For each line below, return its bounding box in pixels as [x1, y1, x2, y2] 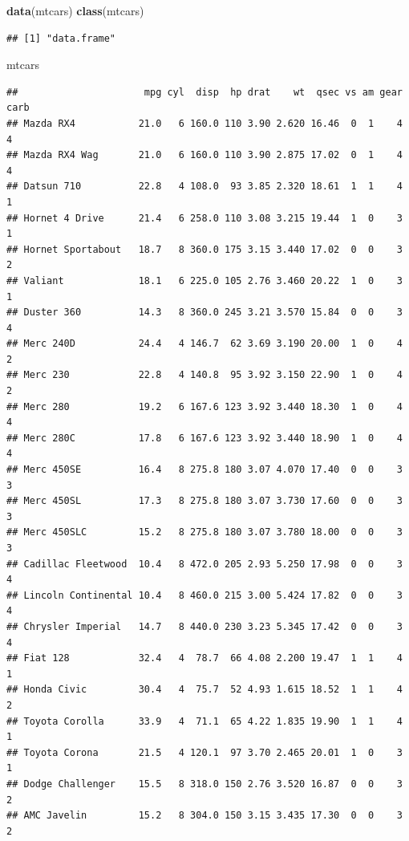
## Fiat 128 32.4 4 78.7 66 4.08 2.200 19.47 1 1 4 [6, 652, 403, 664]
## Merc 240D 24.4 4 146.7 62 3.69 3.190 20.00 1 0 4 [6, 338, 403, 350]
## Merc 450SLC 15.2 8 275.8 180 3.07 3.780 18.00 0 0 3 [6, 526, 403, 538]
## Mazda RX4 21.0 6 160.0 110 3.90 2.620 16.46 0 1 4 [6, 117, 403, 129]
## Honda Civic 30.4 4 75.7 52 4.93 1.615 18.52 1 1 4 [6, 684, 403, 696]
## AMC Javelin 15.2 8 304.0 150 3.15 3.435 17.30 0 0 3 [6, 810, 403, 822]
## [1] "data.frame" [6, 32, 116, 44]
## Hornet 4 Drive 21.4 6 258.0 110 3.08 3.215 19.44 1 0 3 [6, 212, 403, 224]
